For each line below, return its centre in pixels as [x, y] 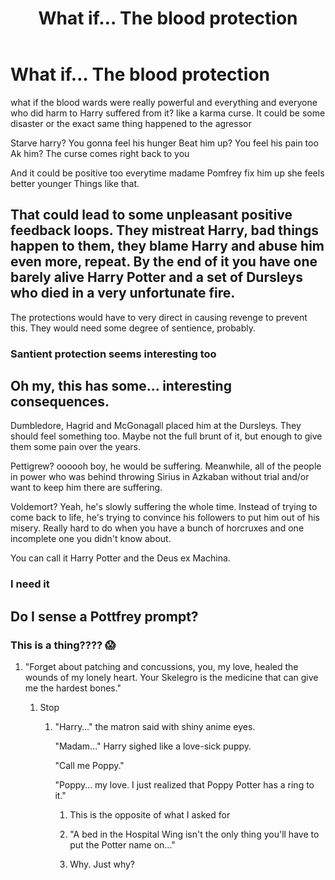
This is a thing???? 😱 [63, 645]
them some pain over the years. [76, 447]
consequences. [60, 402]
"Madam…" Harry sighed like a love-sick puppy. [153, 746]
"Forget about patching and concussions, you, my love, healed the [161, 667]
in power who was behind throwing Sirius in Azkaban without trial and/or [160, 477]
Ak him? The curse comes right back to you [100, 153]
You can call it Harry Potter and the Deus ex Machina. [120, 558]
